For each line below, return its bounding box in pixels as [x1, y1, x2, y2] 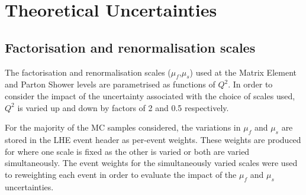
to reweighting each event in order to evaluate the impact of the [5, 168, 237, 180]
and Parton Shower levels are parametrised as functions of [5, 78, 215, 90]
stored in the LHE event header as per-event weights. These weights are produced [5, 133, 301, 145]
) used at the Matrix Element [189, 66, 297, 78]
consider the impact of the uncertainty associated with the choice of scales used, [5, 89, 295, 102]
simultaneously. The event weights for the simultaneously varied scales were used [5, 157, 298, 169]
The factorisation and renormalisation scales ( [5, 66, 171, 78]
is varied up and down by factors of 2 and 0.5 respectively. [17, 101, 229, 113]
